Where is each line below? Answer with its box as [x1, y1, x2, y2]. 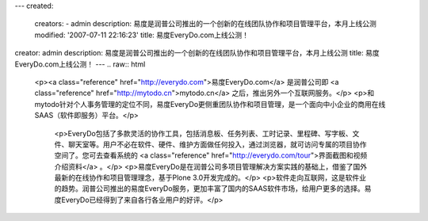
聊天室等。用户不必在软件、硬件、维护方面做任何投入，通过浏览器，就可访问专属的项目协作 [67, 139, 367, 149]
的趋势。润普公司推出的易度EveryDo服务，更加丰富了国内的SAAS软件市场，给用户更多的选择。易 [54, 184, 372, 193]
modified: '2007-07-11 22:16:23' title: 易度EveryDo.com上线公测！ [34, 30, 250, 40]
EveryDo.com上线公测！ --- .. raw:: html [14, 59, 146, 69]
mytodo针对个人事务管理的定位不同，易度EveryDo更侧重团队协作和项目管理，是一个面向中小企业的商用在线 [34, 99, 386, 109]
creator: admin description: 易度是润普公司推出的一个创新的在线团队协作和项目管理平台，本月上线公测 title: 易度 [14, 48, 380, 58]
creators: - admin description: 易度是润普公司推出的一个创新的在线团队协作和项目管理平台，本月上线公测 [34, 19, 376, 29]
